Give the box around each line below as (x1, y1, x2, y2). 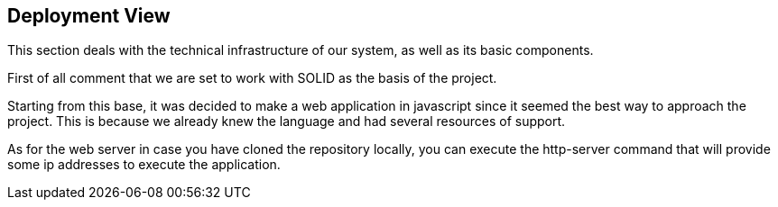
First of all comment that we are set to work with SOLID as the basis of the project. (7, 70, 497, 86)
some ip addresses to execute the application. (7, 157, 281, 173)
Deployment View (7, 4, 171, 27)
